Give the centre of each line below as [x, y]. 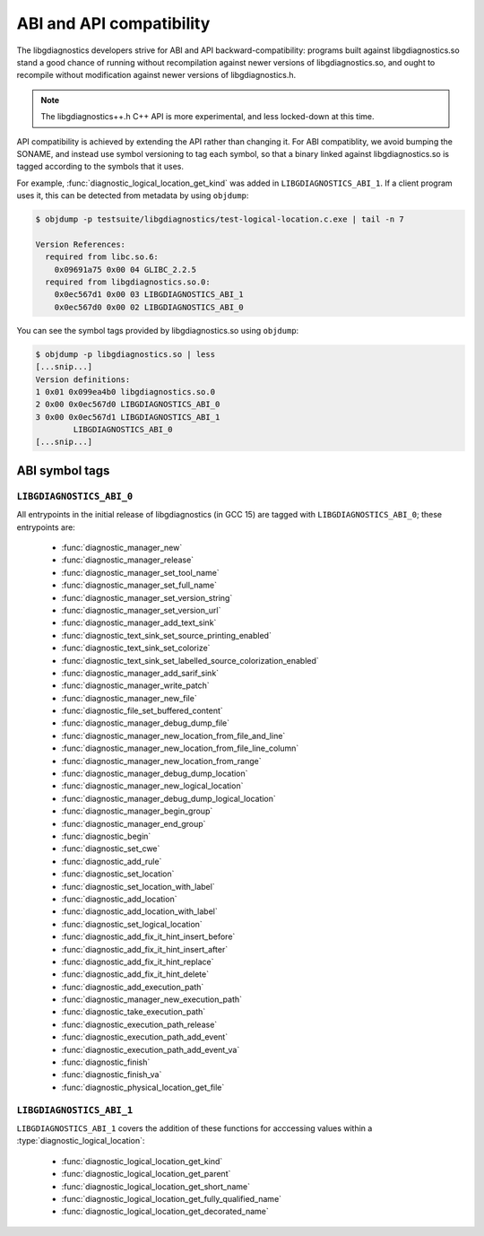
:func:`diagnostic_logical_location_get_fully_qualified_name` [172, 1198]
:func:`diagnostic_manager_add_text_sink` [139, 622]
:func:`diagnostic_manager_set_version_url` [141, 610]
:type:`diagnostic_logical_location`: [81, 1141]
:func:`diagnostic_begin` [106, 836]
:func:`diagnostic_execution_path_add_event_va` [151, 1049]
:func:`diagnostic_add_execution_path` [133, 987]
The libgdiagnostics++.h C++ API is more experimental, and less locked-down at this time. [208, 117]
